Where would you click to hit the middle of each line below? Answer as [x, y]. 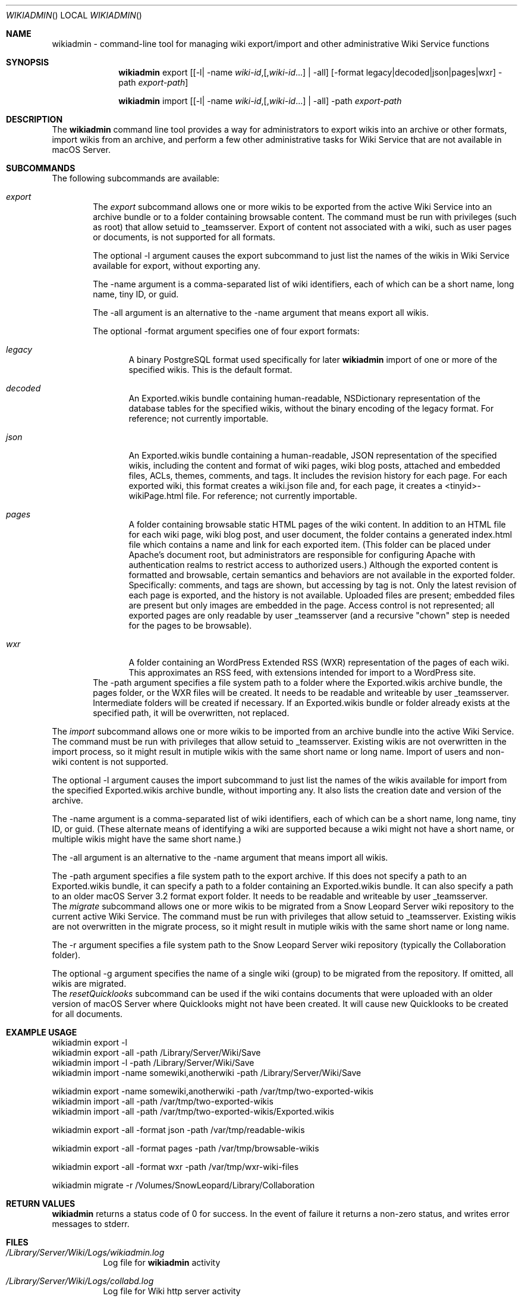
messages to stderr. [91, 1224]
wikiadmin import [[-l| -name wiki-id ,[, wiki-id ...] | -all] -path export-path [260, 101]
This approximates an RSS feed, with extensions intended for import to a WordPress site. [302, 672]
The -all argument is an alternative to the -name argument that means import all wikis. [220, 857]
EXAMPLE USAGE [42, 1032]
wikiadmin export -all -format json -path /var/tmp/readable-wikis [178, 1130]
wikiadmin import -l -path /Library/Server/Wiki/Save [153, 1063]
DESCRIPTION [34, 119]
